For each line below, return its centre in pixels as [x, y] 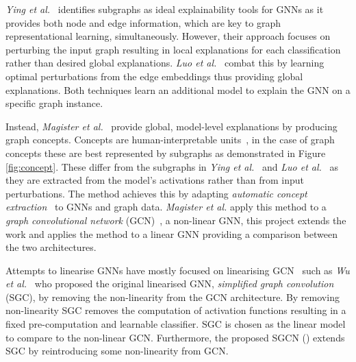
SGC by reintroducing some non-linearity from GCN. [117, 351]
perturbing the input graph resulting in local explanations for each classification [173, 49]
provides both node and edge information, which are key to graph [143, 22]
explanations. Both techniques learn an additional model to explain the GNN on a [178, 89]
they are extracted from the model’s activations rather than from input [155, 180]
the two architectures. [51, 247]
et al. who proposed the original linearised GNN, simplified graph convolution [170, 283]
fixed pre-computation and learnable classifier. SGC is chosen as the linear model [176, 324]
